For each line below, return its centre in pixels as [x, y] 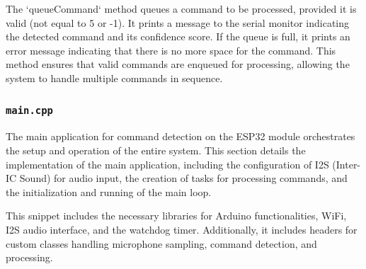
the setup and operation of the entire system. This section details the [156, 150]
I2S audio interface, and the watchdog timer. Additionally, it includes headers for [182, 229]
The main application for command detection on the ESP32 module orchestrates [181, 136]
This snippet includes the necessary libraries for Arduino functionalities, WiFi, [176, 216]
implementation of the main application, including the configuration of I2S [167, 164]
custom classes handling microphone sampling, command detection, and [161, 243]
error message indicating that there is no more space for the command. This [171, 50]
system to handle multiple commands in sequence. [114, 78]
